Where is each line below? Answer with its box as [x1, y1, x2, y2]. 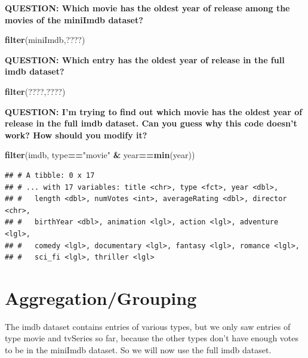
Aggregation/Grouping [5, 285, 197, 310]
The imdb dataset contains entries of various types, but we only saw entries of [5, 320, 291, 332]
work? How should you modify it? [5, 128, 147, 141]
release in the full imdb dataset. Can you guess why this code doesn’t [5, 117, 297, 129]
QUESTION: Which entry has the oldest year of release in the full [5, 53, 285, 66]
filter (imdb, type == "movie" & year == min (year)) [5, 149, 195, 161]
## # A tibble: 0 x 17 [5, 171, 95, 180]
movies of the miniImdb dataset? [5, 13, 143, 26]
